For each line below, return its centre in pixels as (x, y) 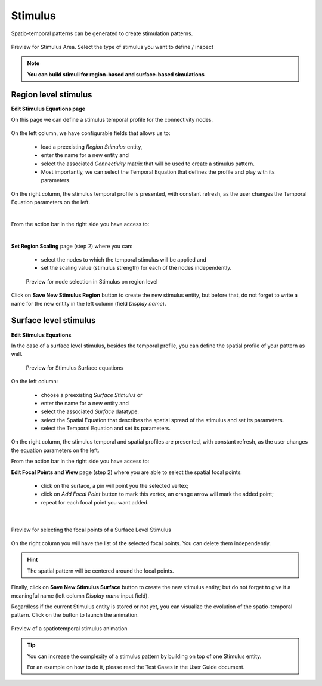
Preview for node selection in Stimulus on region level (92, 281)
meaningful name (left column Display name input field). (80, 596)
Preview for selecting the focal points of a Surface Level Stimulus (91, 530)
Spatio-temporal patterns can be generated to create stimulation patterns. (102, 33)
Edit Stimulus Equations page (48, 109)
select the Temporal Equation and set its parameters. (106, 428)
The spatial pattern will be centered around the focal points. (100, 571)
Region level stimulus (52, 95)
